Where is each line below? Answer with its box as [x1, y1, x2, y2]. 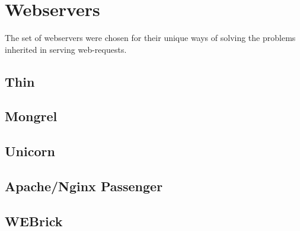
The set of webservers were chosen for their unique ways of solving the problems [5, 31, 296, 44]
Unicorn [5, 142, 55, 160]
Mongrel [5, 107, 58, 125]
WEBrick [5, 211, 63, 230]
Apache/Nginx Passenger [5, 177, 163, 195]
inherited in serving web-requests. [5, 43, 127, 55]
